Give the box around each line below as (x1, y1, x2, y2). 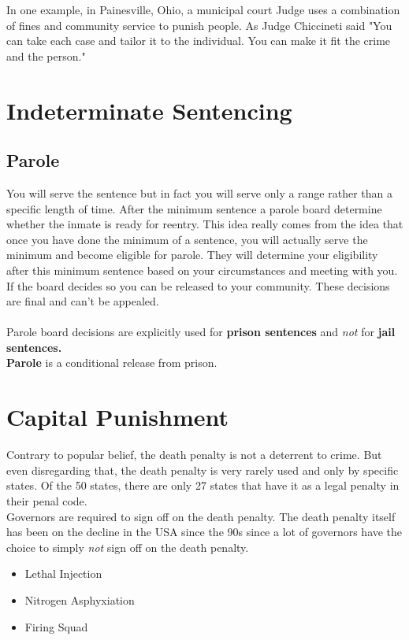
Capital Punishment (6, 401, 229, 433)
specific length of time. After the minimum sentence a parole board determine (6, 200, 382, 216)
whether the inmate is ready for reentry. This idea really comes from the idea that (6, 216, 403, 232)
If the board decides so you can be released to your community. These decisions (6, 277, 390, 294)
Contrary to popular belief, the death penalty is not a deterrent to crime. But (6, 446, 382, 463)
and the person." (6, 47, 86, 64)
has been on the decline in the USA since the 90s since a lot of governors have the (6, 523, 403, 540)
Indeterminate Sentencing (6, 94, 292, 126)
